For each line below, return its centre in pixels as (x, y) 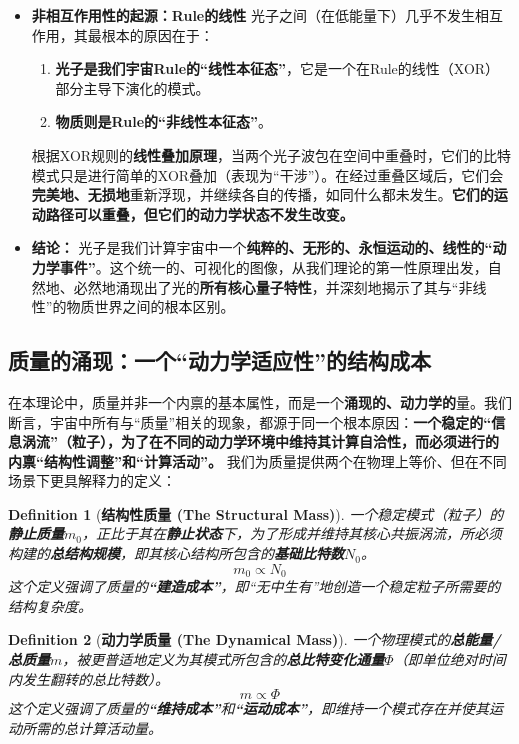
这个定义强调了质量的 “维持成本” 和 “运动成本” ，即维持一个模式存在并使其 (249, 708)
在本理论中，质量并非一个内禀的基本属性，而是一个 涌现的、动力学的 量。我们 (260, 401)
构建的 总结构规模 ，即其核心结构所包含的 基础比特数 (176, 553)
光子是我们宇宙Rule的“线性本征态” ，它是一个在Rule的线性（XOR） (277, 68)
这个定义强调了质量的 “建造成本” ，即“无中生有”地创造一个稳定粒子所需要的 (254, 586)
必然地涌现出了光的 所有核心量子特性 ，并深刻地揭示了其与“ (266, 286)
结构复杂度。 (50, 605)
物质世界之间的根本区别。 (150, 306)
